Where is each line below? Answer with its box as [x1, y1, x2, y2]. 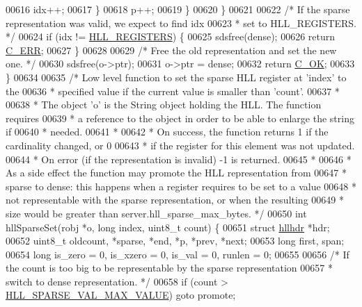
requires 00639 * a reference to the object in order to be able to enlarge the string [6, 110, 354, 125]
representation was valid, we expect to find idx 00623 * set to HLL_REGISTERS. [6, 15, 357, 30]
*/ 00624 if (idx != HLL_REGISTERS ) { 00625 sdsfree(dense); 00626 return [6, 29, 336, 44]
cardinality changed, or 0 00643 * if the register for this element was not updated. [6, 138, 355, 152]
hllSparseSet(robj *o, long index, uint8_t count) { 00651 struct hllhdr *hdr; [6, 219, 330, 234]
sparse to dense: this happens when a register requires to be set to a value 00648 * [6, 179, 356, 193]
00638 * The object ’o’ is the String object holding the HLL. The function [6, 97, 322, 112]
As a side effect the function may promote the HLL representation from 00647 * [6, 165, 347, 180]
